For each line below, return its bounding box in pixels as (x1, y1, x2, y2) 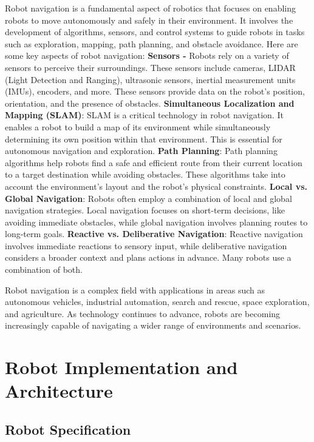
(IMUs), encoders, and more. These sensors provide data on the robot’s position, (5, 85, 305, 98)
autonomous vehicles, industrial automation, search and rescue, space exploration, (5, 295, 310, 308)
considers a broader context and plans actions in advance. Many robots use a (5, 251, 292, 264)
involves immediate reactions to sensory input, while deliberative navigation (5, 239, 287, 252)
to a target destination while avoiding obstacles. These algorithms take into (5, 168, 285, 181)
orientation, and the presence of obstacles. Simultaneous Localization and (5, 96, 295, 109)
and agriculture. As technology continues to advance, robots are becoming (5, 307, 281, 320)
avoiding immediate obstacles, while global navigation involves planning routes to (5, 215, 308, 228)
